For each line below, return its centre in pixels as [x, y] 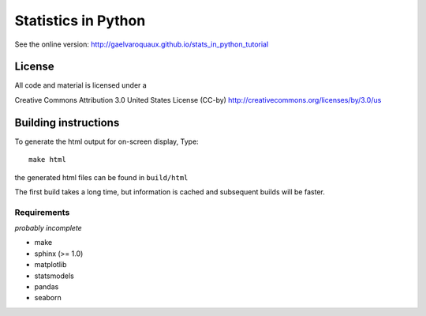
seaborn [48, 298]
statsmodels [54, 276]
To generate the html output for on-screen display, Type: [106, 141]
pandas [47, 287]
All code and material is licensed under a [81, 85]
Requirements [42, 212]
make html [47, 160]
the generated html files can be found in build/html [101, 177]
